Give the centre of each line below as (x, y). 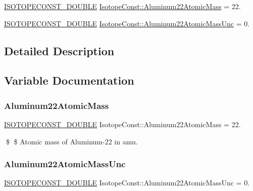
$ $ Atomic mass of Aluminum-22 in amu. (72, 141)
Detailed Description (59, 50)
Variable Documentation (69, 80)
